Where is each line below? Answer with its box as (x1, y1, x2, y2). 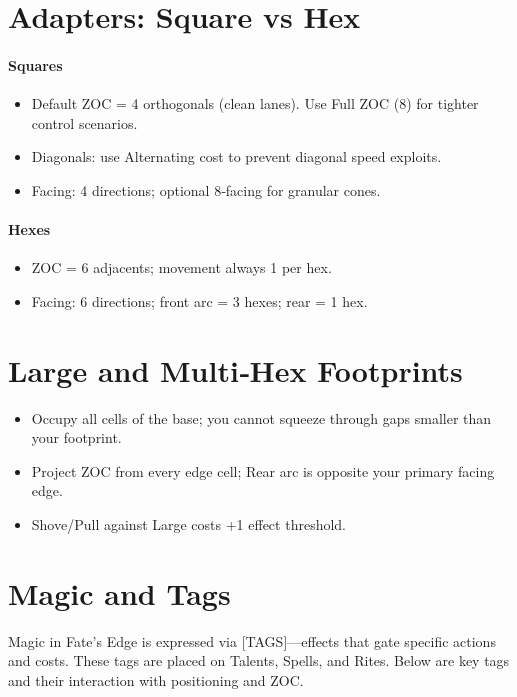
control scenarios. (31, 112, 138, 133)
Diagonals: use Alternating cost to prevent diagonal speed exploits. (31, 146, 442, 167)
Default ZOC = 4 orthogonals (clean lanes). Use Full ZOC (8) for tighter (31, 93, 479, 114)
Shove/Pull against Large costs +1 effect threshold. (31, 514, 346, 535)
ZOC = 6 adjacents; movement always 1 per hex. (31, 257, 332, 278)
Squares (8, 54, 63, 75)
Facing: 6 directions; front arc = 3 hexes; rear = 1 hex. (31, 290, 368, 311)
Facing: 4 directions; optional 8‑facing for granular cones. (31, 179, 381, 200)
